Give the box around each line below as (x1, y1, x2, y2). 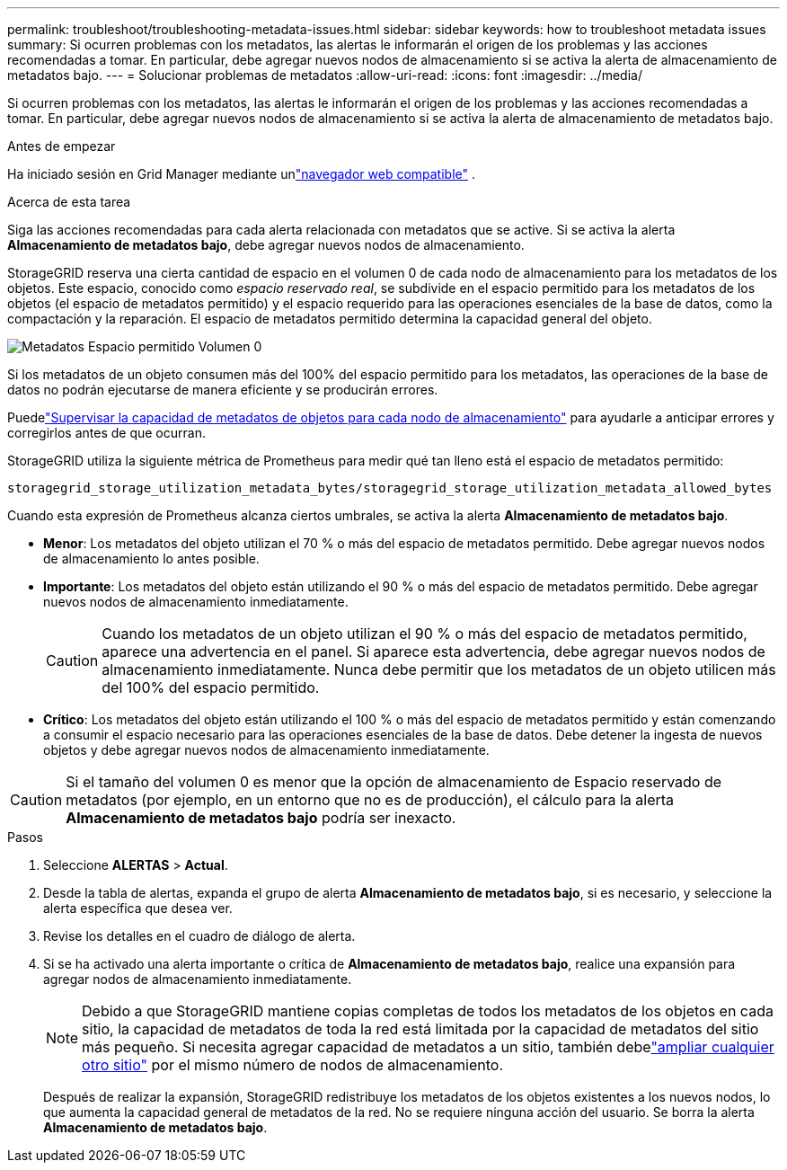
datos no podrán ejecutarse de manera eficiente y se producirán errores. (7, 382, 438, 397)
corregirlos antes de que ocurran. (7, 425, 206, 440)
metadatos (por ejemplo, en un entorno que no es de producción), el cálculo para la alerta (66, 791, 675, 809)
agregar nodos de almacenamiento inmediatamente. (43, 971, 352, 987)
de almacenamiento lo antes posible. (43, 551, 260, 566)
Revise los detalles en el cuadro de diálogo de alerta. (43, 928, 356, 944)
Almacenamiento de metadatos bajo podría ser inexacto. (66, 809, 456, 827)
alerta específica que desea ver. (43, 900, 233, 916)
